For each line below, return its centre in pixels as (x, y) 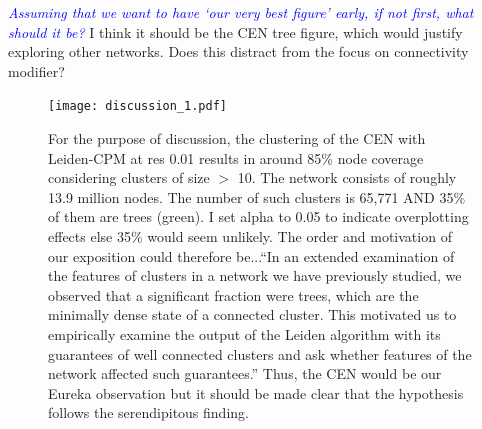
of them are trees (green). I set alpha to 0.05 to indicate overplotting (258, 216)
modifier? (36, 70)
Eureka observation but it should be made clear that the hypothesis (256, 392)
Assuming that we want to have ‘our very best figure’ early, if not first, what (241, 12)
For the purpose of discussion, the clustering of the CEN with (237, 138)
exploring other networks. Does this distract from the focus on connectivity (238, 51)
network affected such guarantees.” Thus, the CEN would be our (245, 373)
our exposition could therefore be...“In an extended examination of (251, 255)
